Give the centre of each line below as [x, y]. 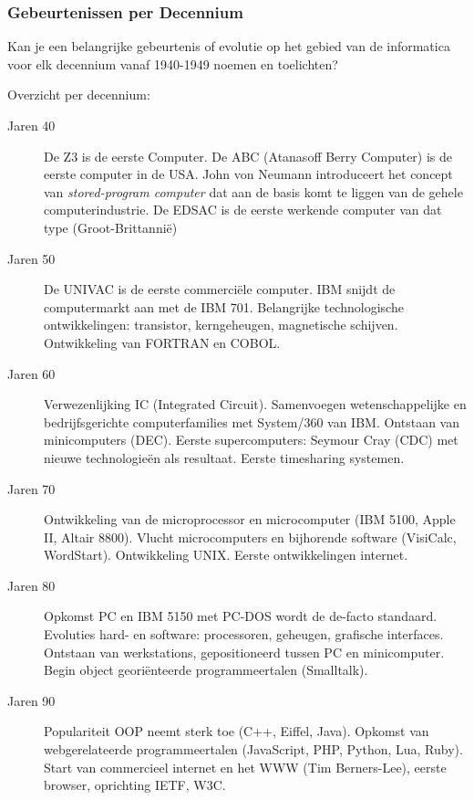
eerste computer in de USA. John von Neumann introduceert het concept [248, 174]
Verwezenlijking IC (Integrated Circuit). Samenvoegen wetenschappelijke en [255, 404]
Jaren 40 [31, 125]
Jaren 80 [31, 585]
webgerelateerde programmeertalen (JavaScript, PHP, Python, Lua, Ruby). [253, 749]
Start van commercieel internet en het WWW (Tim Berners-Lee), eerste [245, 767]
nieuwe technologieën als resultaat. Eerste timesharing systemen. [224, 457]
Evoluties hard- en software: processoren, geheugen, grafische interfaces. [244, 634]
